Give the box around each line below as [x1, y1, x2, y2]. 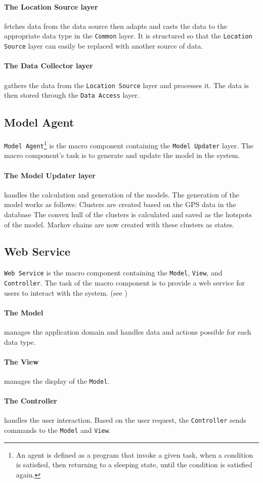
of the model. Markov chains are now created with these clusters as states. [4, 219, 235, 229]
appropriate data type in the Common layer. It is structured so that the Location [4, 30, 252, 41]
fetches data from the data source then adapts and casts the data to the [4, 20, 228, 31]
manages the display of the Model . [4, 375, 110, 386]
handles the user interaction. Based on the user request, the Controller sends [4, 415, 246, 425]
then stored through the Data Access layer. [4, 90, 140, 100]
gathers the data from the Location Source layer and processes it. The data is [4, 79, 249, 90]
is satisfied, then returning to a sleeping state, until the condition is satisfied [16, 459, 252, 470]
